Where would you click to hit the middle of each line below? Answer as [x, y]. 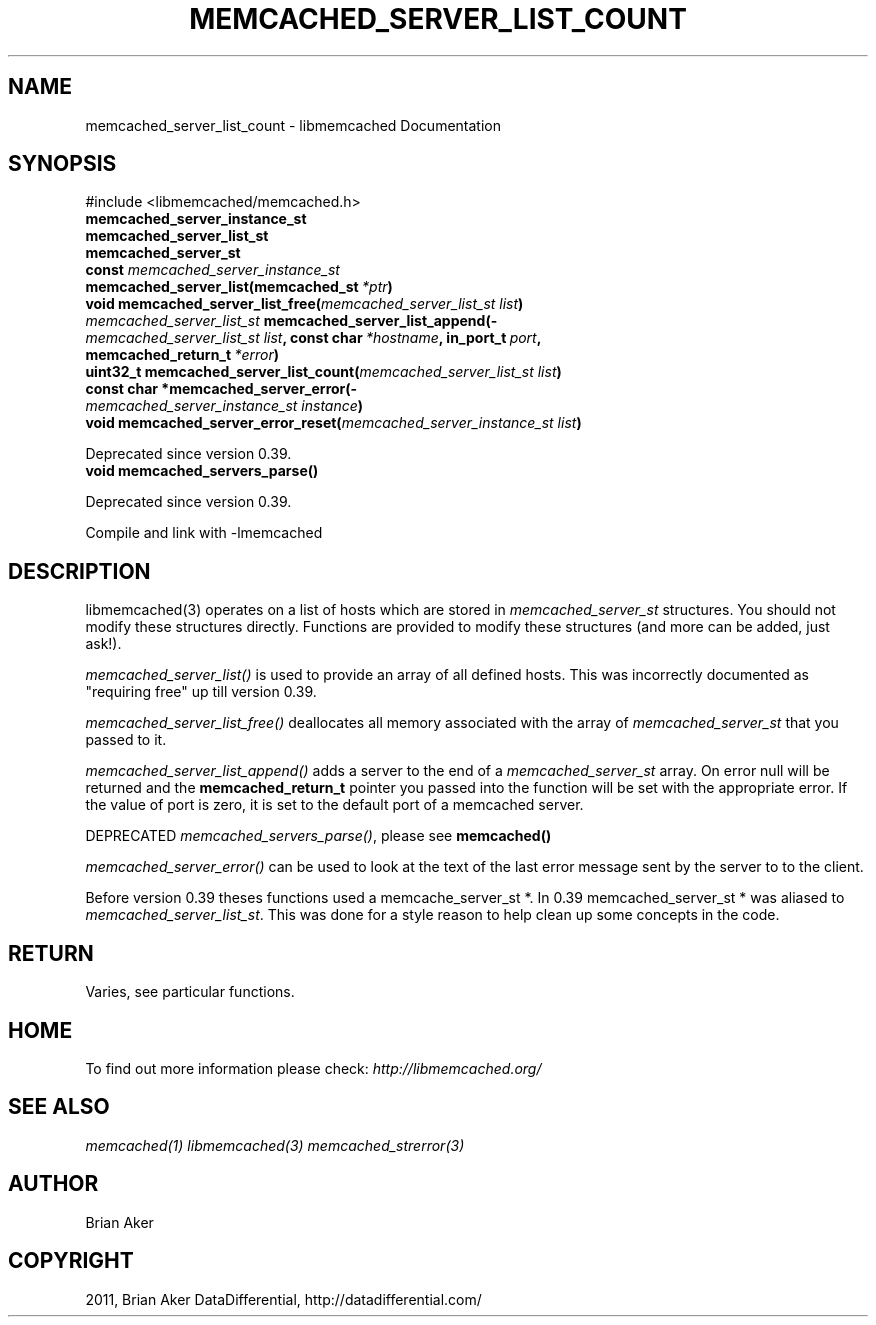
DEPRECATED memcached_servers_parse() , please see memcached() [318, 836]
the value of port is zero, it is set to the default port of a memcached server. [334, 805]
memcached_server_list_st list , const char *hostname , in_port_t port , [313, 338]
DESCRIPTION [79, 571]
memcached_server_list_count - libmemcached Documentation [293, 125]
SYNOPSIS [62, 164]
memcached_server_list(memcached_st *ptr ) [239, 287]
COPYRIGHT [71, 1261]
